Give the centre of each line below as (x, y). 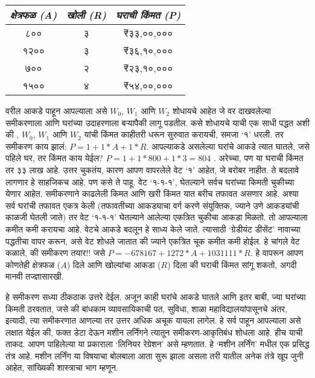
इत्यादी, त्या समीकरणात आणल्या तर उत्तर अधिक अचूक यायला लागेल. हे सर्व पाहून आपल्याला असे (153, 320)
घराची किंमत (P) (148, 15)
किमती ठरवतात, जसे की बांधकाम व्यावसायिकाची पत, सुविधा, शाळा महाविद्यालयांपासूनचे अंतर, (147, 308)
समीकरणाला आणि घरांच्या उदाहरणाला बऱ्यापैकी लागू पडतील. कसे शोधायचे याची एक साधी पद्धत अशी (157, 122)
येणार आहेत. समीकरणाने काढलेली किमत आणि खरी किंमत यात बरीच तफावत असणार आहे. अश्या (152, 194)
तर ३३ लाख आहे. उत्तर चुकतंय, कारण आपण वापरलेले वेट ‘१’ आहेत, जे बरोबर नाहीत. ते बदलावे (152, 169)
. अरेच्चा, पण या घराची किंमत (258, 158)
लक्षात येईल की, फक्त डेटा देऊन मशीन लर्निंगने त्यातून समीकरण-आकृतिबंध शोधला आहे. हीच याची (154, 332)
